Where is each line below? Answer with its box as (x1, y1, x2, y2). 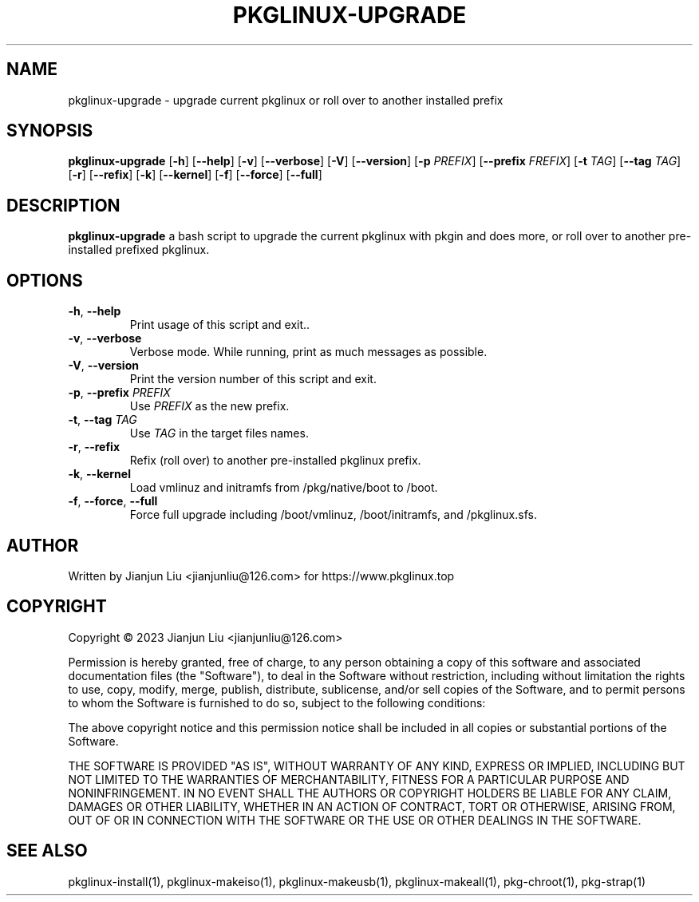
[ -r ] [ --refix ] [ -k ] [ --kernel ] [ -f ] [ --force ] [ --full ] (68, 168, 322, 182)
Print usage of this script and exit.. (129, 318, 310, 332)
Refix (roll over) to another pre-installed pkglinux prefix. (129, 453, 421, 468)
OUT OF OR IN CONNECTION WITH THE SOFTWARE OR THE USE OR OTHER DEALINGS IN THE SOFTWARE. (68, 813, 642, 827)
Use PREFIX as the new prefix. (129, 399, 290, 413)
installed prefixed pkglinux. (68, 243, 210, 257)
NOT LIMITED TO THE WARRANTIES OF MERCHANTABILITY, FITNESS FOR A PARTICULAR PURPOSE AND (68, 772, 630, 786)
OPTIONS (6, 270, 83, 291)
